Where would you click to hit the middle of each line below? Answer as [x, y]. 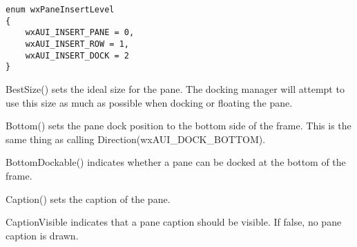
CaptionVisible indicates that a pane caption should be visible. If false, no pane [174, 222]
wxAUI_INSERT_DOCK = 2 [77, 55]
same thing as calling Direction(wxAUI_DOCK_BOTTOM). [136, 139]
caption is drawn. [42, 235]
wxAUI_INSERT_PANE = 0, [80, 33]
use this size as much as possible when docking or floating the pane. [149, 102]
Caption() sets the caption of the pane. [88, 198]
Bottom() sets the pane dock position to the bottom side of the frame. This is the [178, 126]
